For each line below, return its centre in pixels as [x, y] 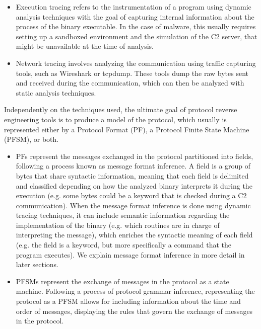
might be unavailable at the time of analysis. [85, 46]
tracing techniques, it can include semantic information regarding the [123, 215]
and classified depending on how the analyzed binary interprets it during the [134, 185]
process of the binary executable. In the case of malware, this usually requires [136, 26]
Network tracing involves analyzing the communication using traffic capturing [136, 63]
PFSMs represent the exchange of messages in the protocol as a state [122, 281]
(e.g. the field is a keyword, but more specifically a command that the [124, 245]
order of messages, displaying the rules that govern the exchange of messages [134, 311]
